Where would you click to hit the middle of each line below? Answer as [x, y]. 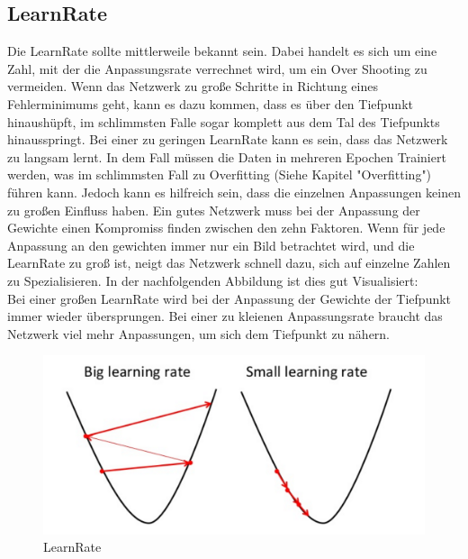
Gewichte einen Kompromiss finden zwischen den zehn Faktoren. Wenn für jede [226, 228]
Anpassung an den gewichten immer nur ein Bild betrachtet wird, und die [211, 245]
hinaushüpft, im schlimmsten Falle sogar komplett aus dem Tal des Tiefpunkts [224, 121]
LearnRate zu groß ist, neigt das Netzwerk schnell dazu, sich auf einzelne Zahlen [229, 263]
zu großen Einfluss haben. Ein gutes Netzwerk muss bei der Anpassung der [214, 210]
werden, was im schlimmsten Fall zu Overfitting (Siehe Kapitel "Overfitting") [220, 174]
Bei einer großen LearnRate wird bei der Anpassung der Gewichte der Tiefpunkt [229, 298]
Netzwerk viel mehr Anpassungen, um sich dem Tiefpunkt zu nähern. [199, 333]
